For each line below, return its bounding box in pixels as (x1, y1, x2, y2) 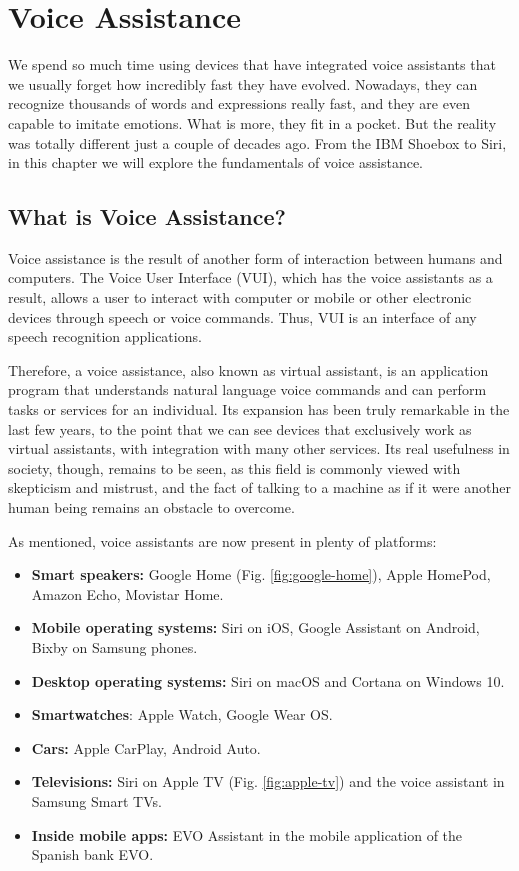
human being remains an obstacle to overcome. (8, 497, 295, 518)
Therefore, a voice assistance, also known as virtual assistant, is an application (8, 359, 489, 380)
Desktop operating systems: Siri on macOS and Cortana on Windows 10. (31, 670, 505, 691)
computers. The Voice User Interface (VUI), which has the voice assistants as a (8, 267, 493, 288)
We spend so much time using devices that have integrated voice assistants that (8, 54, 496, 75)
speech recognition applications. (8, 326, 202, 347)
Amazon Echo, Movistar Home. (31, 583, 224, 604)
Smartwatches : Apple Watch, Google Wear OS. (31, 704, 333, 725)
